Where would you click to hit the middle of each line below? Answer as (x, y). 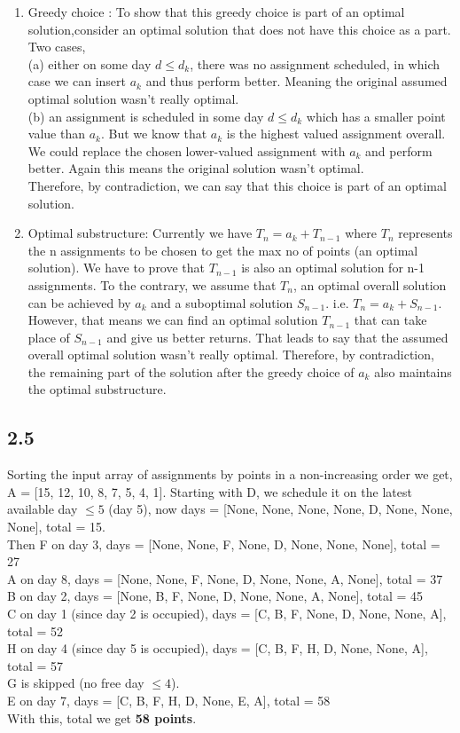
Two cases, (57, 47)
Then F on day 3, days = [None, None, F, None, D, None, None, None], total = (224, 544)
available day (43, 509)
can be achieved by (79, 302)
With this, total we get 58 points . (102, 717)
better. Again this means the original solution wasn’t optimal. (196, 168)
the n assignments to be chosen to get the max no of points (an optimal (223, 250)
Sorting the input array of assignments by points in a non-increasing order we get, (230, 474)
